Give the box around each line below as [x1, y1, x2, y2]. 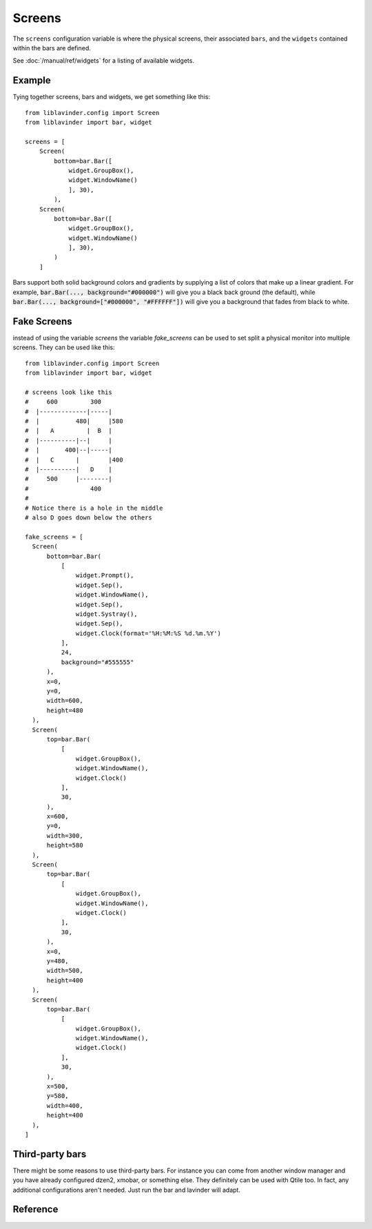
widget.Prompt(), [76, 572, 134, 579]
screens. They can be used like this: [12, 343, 115, 351]
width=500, [46, 967, 83, 975]
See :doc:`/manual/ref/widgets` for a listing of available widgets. [12, 56, 194, 65]
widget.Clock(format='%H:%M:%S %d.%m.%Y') [76, 629, 222, 637]
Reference [12, 1204, 59, 1215]
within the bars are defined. [12, 43, 91, 52]
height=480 [46, 706, 83, 714]
